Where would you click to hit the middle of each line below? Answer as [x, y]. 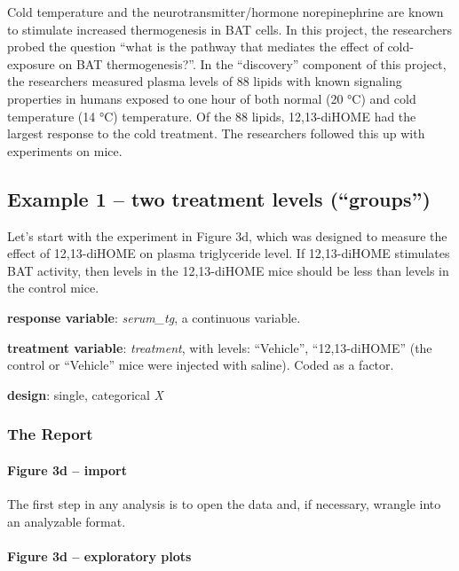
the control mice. [53, 288]
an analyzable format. [67, 521]
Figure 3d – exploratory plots [99, 555]
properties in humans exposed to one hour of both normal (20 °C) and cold [212, 98]
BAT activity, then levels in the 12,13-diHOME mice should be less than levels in [228, 270]
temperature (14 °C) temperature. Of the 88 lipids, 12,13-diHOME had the [212, 116]
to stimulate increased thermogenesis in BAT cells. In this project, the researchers [230, 29]
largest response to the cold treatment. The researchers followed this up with [216, 133]
